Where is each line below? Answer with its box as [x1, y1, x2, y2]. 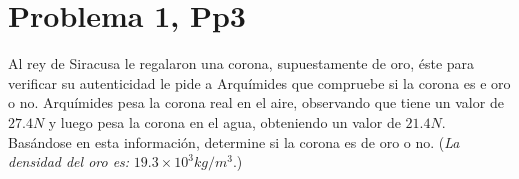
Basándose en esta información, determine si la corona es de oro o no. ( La [8, 131, 460, 152]
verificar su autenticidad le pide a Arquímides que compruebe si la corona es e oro [8, 72, 511, 93]
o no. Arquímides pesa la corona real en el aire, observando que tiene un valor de [8, 92, 504, 113]
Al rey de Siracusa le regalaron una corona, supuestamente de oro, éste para [8, 53, 475, 74]
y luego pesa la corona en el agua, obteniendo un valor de [48, 111, 401, 132]
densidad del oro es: [8, 151, 130, 172]
